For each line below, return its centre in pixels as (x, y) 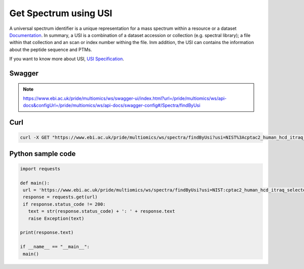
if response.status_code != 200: (64, 204)
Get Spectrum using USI (61, 13)
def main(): (35, 183)
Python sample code (43, 154)
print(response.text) (47, 233)
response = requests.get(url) (61, 197)
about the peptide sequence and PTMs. (51, 49)
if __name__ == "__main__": (55, 247)
